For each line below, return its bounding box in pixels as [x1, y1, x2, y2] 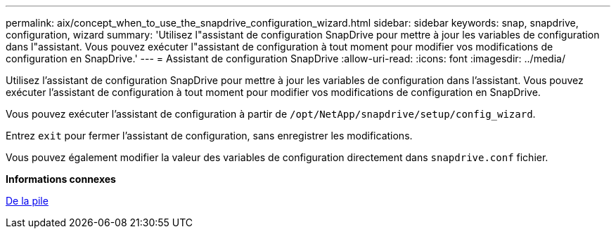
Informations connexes [6, 173, 116, 185]
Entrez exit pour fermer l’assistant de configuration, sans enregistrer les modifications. [6, 130, 413, 142]
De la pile [6, 195, 49, 207]
